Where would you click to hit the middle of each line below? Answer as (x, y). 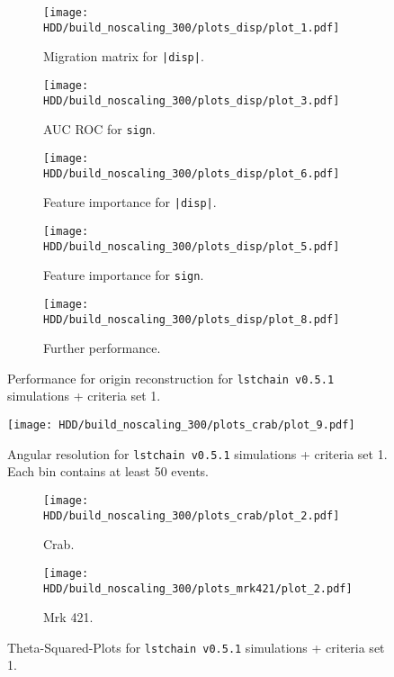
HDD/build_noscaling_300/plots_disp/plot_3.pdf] (192, 100)
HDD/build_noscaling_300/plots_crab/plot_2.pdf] (192, 515)
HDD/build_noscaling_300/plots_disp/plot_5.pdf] (192, 246)
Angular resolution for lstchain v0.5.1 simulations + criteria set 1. (197, 453)
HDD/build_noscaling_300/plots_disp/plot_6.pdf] (192, 173)
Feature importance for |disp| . (130, 202)
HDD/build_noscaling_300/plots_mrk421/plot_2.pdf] (198, 588)
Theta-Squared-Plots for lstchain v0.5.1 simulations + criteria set (196, 647)
